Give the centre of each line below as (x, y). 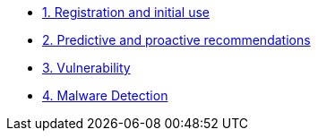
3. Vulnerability (86, 68)
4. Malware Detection (105, 95)
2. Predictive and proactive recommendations (176, 40)
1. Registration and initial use (126, 12)
